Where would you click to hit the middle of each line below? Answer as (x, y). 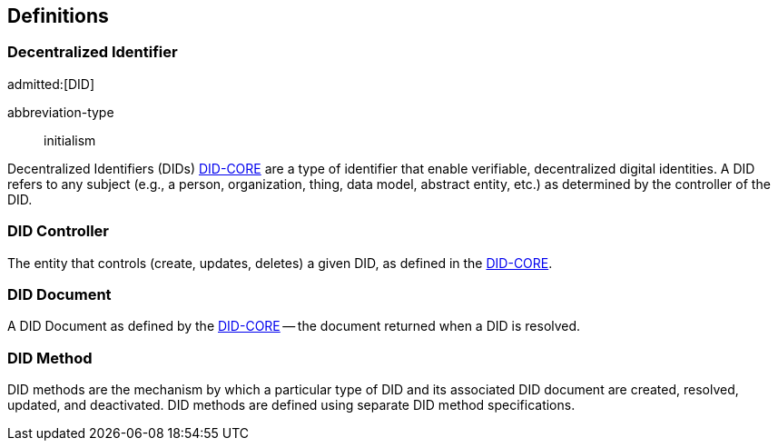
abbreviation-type (61, 112)
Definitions (58, 16)
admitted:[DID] (51, 84)
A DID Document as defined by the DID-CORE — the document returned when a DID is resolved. (294, 326)
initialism (70, 140)
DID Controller (58, 231)
